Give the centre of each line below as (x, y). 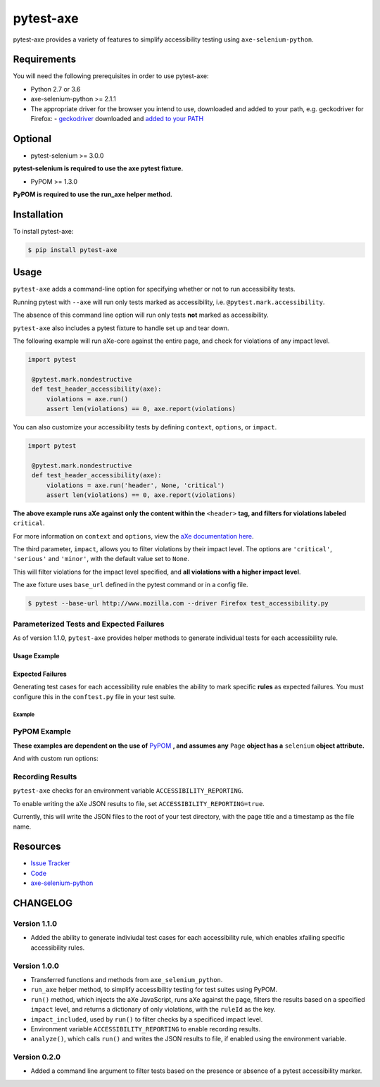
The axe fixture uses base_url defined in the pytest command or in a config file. (131, 585)
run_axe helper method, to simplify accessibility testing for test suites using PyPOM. (154, 990)
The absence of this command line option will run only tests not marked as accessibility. (141, 315)
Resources (37, 847)
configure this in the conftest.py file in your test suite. (94, 696)
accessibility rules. (58, 948)
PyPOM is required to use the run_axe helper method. (93, 194)
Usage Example (36, 655)
